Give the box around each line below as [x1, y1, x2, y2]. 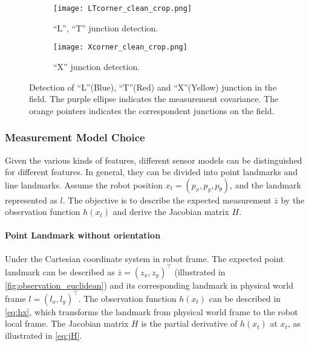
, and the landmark [230, 178, 301, 191]
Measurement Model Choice [5, 130, 145, 145]
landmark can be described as [5, 265, 115, 278]
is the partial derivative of [141, 317, 238, 330]
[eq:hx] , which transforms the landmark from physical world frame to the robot [5, 305, 298, 318]
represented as [5, 193, 57, 206]
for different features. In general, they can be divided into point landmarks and [5, 165, 298, 178]
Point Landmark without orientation [5, 229, 161, 242]
